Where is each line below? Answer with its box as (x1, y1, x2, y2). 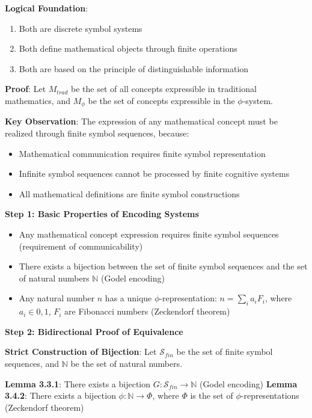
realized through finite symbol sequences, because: (5, 127, 189, 140)
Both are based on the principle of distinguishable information (19, 62, 249, 75)
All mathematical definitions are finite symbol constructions (19, 187, 240, 200)
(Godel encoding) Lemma (200, 377, 298, 390)
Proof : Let (5, 82, 46, 95)
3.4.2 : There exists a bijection (5, 389, 116, 402)
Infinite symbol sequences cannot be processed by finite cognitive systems (19, 167, 290, 180)
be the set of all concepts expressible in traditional (71, 82, 257, 95)
